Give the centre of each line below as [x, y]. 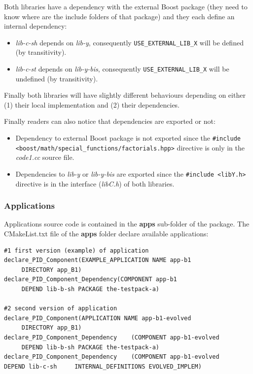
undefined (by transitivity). [57, 78]
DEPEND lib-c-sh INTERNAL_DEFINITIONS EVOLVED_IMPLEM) [103, 366]
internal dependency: [36, 26]
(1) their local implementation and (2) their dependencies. [92, 104]
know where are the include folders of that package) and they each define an [119, 16]
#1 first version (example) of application [76, 250]
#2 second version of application [61, 309]
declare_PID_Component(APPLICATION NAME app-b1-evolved [98, 318]
